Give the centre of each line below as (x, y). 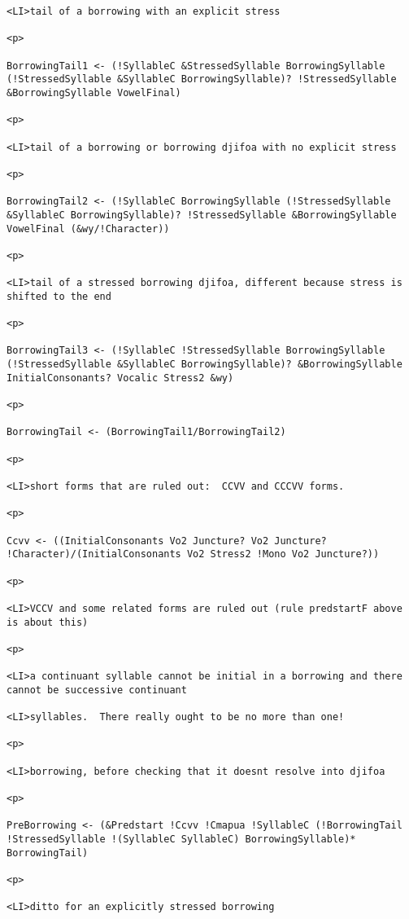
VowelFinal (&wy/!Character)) (88, 229)
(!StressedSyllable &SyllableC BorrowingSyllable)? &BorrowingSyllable (204, 365)
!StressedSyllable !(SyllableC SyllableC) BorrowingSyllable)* (181, 840)
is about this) (48, 622)
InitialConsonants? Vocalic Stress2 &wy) (120, 378)
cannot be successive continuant (97, 690)
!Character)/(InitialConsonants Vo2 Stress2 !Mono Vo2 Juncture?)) (193, 554)
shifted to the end (59, 296)
